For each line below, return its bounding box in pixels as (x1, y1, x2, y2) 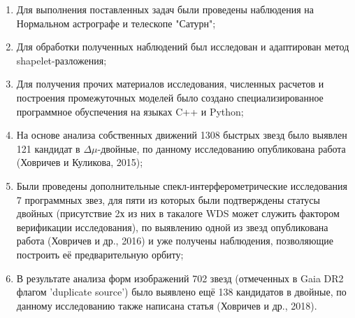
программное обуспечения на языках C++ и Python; (16, 104, 244, 118)
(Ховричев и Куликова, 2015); (16, 155, 143, 170)
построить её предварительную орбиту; (16, 247, 184, 261)
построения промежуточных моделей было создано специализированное (16, 90, 324, 104)
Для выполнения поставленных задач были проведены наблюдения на (16, 2, 314, 16)
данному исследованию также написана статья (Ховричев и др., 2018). (16, 298, 317, 312)
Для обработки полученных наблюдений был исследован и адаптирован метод (16, 39, 349, 54)
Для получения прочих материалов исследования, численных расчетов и (16, 76, 324, 91)
